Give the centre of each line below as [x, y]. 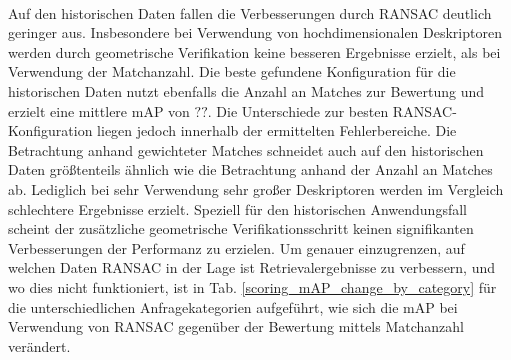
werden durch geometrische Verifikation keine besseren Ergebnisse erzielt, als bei [254, 51]
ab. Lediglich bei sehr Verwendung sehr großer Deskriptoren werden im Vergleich [256, 188]
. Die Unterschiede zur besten [298, 110]
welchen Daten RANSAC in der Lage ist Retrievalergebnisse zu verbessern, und [252, 267]
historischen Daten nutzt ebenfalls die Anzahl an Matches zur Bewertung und [246, 90]
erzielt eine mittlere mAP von [99, 110]
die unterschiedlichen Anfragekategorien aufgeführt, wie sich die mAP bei [233, 306]
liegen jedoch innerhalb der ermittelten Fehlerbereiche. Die [277, 130]
